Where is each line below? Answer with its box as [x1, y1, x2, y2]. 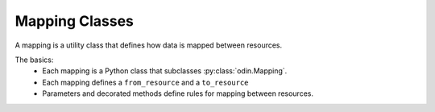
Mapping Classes [14, 12, 135, 30]
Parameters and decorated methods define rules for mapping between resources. [42, 89, 314, 98]
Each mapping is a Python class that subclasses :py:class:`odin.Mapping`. [42, 66, 288, 76]
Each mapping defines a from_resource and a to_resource [42, 77, 249, 87]
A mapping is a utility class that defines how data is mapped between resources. [14, 40, 283, 50]
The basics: [14, 55, 54, 64]
